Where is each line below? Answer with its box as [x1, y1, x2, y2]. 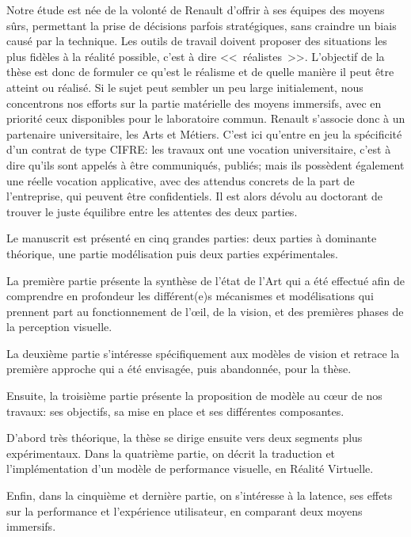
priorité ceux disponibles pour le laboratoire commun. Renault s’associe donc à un [6, 110, 405, 127]
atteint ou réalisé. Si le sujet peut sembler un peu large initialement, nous [6, 78, 363, 95]
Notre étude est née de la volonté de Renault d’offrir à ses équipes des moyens [6, 2, 385, 17]
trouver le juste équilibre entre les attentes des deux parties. [6, 203, 298, 219]
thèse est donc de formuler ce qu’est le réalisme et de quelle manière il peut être [6, 63, 394, 80]
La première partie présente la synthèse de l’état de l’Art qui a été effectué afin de [6, 272, 405, 288]
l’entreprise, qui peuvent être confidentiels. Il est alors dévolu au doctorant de [6, 188, 382, 204]
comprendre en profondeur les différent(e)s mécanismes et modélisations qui [6, 288, 374, 304]
